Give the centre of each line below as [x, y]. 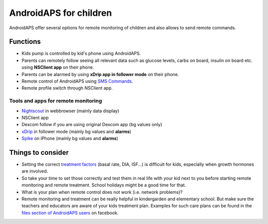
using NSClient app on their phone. [58, 67]
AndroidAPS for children [61, 13]
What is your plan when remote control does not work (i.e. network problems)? [102, 192]
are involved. [35, 171]
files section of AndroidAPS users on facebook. [70, 213]
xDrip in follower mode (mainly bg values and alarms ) [76, 132]
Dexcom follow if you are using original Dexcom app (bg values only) [92, 125]
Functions [25, 42]
